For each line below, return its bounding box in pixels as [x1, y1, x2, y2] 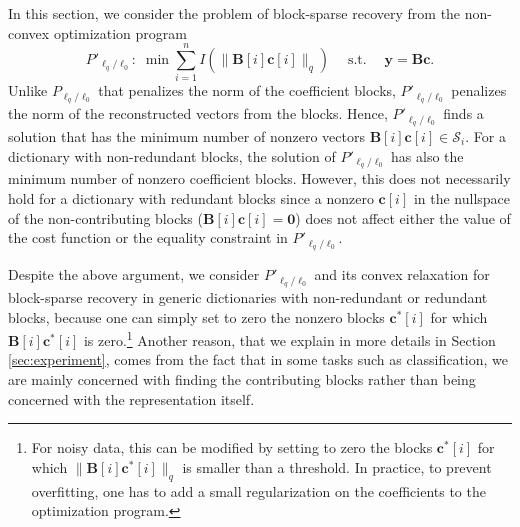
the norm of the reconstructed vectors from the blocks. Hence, [8, 103, 388, 124]
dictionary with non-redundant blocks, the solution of [8, 145, 336, 166]
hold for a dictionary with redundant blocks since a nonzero [8, 188, 374, 209]
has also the [391, 145, 464, 166]
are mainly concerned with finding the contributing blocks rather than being [8, 369, 476, 390]
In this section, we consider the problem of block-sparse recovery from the [8, 3, 461, 23]
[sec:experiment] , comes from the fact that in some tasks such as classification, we [8, 349, 509, 370]
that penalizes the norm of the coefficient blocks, [98, 80, 396, 101]
